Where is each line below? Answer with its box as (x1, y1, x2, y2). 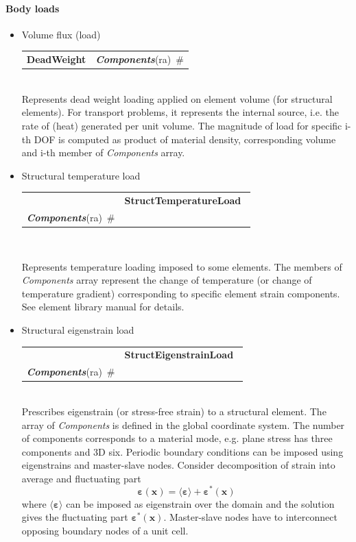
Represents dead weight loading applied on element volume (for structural (21, 91, 333, 106)
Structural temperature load (21, 168, 141, 182)
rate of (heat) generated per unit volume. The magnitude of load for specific (21, 119, 342, 133)
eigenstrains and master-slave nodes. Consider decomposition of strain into (21, 458, 335, 472)
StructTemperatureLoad (124, 193, 241, 208)
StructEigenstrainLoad (124, 347, 234, 362)
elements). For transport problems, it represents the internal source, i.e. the (21, 105, 339, 119)
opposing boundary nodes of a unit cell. (21, 523, 189, 537)
